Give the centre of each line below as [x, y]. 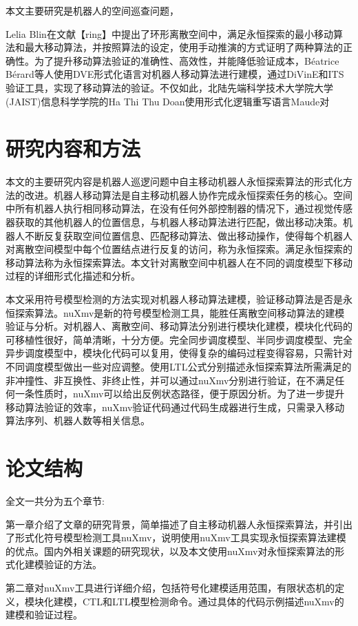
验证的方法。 [73, 564]
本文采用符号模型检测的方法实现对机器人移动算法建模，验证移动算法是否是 [174, 299]
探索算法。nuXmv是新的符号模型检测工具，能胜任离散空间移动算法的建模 [180, 312]
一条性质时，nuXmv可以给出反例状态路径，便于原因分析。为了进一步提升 [180, 394]
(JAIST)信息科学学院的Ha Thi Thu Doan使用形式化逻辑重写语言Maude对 [168, 101]
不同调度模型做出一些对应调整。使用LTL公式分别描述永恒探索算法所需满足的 [179, 366]
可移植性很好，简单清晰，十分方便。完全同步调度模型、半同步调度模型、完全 [179, 339]
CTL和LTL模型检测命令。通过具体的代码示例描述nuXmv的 [213, 601]
